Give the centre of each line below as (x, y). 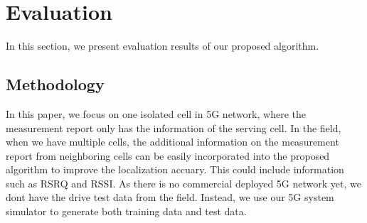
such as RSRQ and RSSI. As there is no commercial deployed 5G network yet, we (183, 183)
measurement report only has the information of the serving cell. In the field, (174, 127)
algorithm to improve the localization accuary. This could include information (175, 169)
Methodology (55, 84)
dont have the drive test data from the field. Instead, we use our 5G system (170, 197)
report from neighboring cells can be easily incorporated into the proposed (168, 155)
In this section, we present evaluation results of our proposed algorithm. (163, 46)
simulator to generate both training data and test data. (126, 211)
